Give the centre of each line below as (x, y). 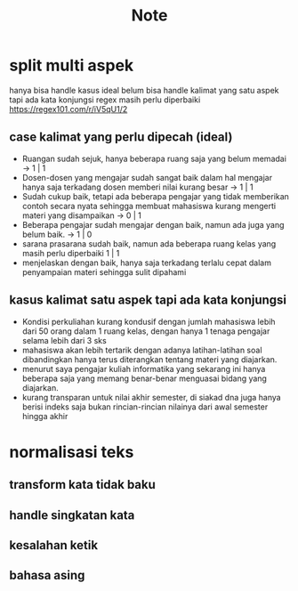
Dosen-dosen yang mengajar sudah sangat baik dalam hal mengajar (147, 177)
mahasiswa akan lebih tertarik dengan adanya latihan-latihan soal (142, 350)
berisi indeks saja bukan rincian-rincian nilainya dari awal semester (145, 407)
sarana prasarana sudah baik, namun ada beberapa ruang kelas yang (149, 243)
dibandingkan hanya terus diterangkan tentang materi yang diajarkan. (149, 359)
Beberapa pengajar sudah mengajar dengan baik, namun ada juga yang (153, 224)
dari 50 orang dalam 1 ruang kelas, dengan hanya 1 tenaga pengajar (146, 331)
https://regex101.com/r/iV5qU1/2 (68, 109)
